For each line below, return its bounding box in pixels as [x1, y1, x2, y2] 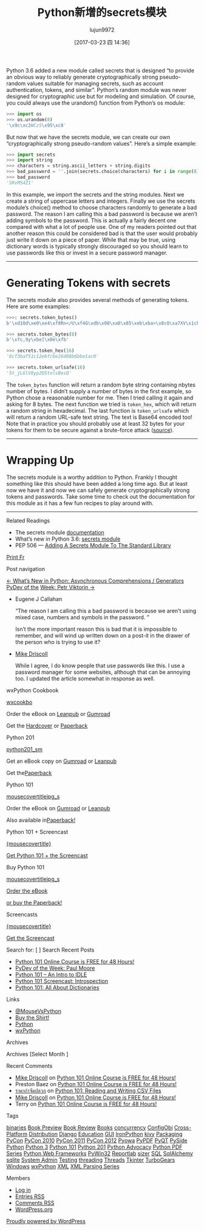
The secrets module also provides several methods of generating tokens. [6, 296, 189, 303]
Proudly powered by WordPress [6, 1217, 86, 1224]
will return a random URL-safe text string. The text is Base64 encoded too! [6, 413, 192, 421]
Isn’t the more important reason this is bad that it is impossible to [15, 625, 177, 633]
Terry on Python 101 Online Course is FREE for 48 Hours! [15, 1100, 157, 1107]
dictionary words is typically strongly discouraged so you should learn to [6, 242, 188, 250]
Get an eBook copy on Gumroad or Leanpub [6, 757, 117, 765]
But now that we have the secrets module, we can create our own [6, 133, 171, 141]
